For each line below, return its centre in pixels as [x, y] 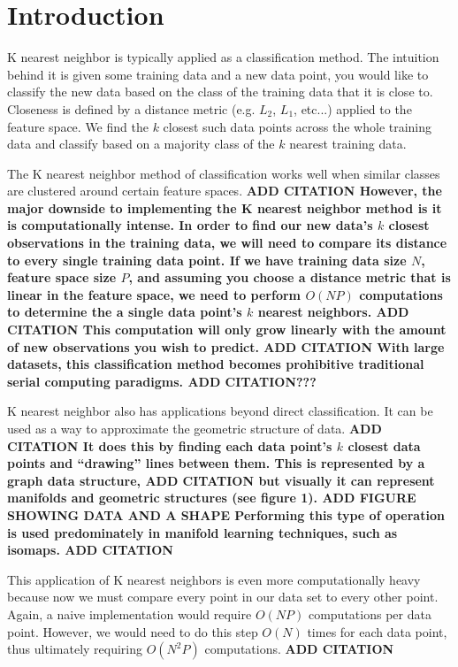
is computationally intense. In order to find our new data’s [190, 225]
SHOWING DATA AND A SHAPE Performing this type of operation [226, 514]
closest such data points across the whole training [298, 126]
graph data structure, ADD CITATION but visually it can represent [221, 480]
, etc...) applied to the [353, 108]
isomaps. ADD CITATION [90, 550]
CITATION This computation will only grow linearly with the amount [227, 330]
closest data [384, 445]
